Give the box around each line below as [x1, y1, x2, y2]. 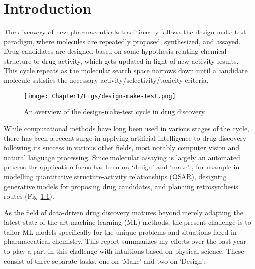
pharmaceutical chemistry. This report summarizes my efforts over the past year [4, 236, 246, 246]
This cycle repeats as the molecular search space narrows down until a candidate [4, 65, 248, 75]
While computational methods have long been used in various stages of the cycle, [4, 123, 250, 133]
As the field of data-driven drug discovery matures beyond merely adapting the [4, 207, 244, 217]
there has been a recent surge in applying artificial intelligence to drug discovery [4, 133, 247, 143]
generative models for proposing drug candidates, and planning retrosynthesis [4, 181, 238, 191]
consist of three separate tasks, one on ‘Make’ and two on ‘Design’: [4, 255, 206, 266]
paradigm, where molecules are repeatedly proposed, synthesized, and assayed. [4, 36, 241, 46]
